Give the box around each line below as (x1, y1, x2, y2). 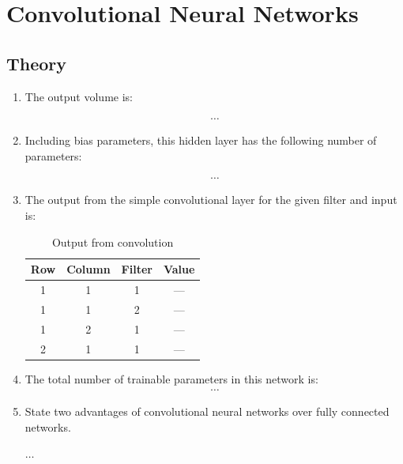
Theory (6, 51, 67, 75)
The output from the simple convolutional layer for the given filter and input (24, 191, 397, 208)
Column (66, 261, 111, 277)
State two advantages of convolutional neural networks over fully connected (24, 403, 390, 420)
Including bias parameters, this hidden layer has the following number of (24, 132, 377, 149)
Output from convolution (51, 233, 174, 250)
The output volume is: (24, 88, 133, 104)
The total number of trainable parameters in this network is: (24, 370, 318, 387)
